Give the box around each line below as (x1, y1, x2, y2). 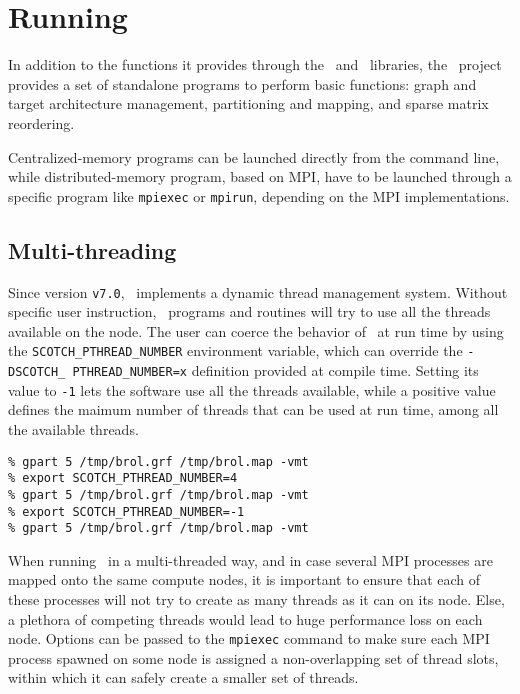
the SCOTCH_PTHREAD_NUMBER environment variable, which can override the (8, 340, 463, 361)
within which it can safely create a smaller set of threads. (8, 667, 359, 688)
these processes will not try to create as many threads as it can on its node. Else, (8, 589, 505, 610)
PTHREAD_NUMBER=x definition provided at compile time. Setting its (72, 360, 479, 381)
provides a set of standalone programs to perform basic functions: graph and (8, 73, 477, 94)
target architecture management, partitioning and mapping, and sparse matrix (8, 93, 489, 114)
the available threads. (8, 418, 139, 439)
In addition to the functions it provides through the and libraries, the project (8, 54, 502, 75)
